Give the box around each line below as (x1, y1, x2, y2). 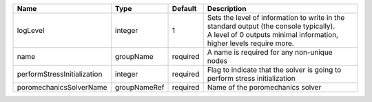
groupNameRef (114, 83, 165, 92)
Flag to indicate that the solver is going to (207, 65, 342, 75)
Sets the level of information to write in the (207, 13, 345, 22)
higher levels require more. (207, 38, 294, 48)
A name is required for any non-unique (207, 48, 333, 57)
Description (207, 4, 247, 13)
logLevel (17, 26, 45, 35)
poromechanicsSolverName (17, 83, 107, 92)
